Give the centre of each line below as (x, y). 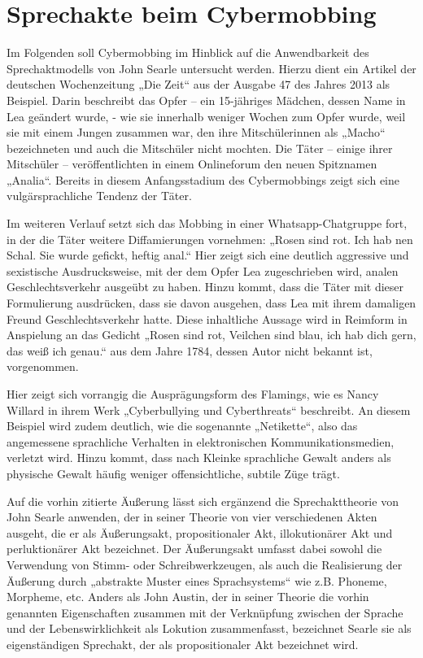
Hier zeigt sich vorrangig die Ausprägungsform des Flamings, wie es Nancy (193, 394)
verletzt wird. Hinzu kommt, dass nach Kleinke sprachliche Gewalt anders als (199, 458)
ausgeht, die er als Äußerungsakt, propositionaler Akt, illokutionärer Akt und (200, 532)
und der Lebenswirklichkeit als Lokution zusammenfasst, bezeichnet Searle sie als (209, 628)
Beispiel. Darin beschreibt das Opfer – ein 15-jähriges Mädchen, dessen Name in (206, 100)
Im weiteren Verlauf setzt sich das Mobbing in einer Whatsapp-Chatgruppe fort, (207, 223)
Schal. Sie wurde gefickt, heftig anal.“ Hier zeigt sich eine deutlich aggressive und (208, 255)
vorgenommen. (43, 366)
